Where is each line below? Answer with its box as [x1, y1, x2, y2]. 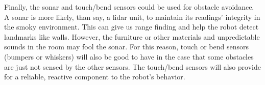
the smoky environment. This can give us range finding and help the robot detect [4, 21, 259, 32]
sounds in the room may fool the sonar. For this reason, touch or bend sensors [4, 41, 249, 52]
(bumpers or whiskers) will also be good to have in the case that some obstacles [4, 51, 254, 62]
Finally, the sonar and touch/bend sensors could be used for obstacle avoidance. [4, 2, 254, 12]
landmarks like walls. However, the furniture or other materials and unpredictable [4, 31, 260, 42]
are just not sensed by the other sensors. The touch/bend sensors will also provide [4, 61, 261, 72]
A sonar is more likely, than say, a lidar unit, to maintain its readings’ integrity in [4, 11, 260, 22]
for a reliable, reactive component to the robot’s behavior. [4, 71, 185, 82]
